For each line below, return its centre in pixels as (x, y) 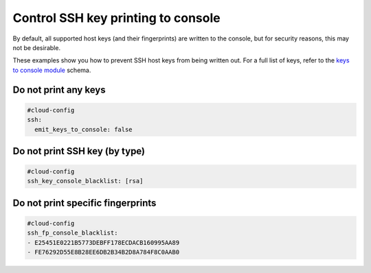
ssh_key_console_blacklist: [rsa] (85, 181)
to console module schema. (52, 70)
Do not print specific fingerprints (85, 203)
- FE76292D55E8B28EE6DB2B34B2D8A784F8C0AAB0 (103, 252)
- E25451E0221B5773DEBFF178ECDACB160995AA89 (103, 242)
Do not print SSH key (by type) (79, 151)
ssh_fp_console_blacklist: (72, 233)
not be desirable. (37, 47)
